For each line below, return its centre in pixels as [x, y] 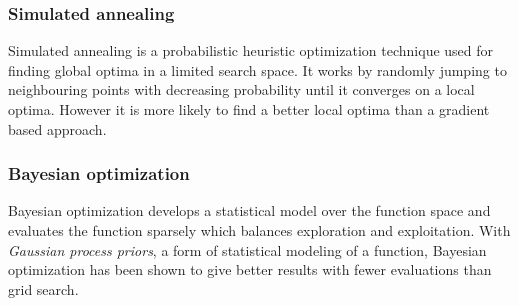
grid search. [43, 288]
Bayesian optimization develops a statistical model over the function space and [249, 210]
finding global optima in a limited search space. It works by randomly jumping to [257, 69]
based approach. [57, 128]
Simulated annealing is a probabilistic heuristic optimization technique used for [251, 50]
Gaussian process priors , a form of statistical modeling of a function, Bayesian [247, 249]
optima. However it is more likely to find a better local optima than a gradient [249, 109]
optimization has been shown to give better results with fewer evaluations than [250, 269]
